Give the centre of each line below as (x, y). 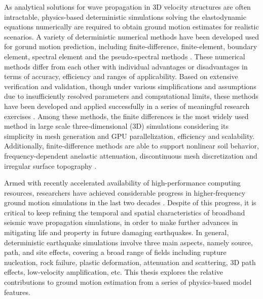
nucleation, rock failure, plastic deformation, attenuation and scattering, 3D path (130, 262)
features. (17, 292)
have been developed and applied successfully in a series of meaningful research (127, 106)
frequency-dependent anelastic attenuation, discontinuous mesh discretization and (131, 155)
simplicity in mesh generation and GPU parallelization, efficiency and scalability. (129, 136)
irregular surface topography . (50, 165)
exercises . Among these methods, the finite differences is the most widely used (126, 116)
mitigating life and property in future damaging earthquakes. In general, (117, 232)
